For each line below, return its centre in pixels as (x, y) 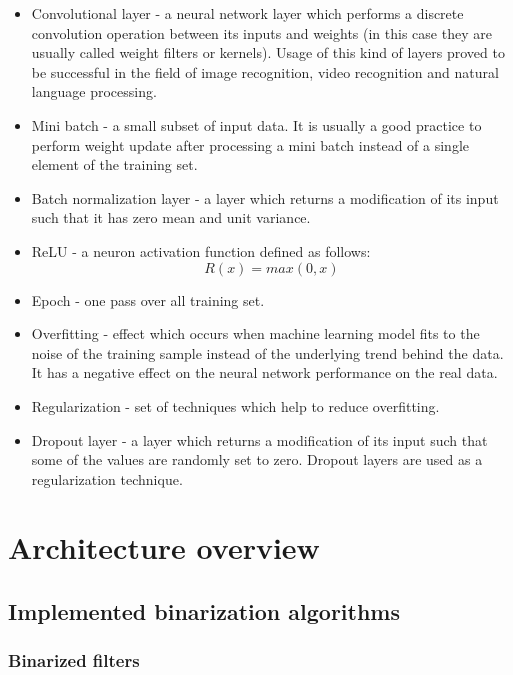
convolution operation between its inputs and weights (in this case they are (261, 32)
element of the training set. (114, 164)
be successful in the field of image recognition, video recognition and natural (265, 71)
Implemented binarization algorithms (204, 611)
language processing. (94, 91)
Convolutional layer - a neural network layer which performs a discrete (247, 13)
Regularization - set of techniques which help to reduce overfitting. (235, 405)
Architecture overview (164, 547)
